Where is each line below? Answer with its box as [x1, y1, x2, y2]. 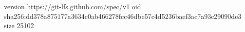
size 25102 [4, 20, 34, 31]
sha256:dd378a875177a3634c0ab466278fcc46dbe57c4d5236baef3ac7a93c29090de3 [4, 11, 242, 21]
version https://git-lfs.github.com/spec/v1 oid [4, 1, 141, 11]
